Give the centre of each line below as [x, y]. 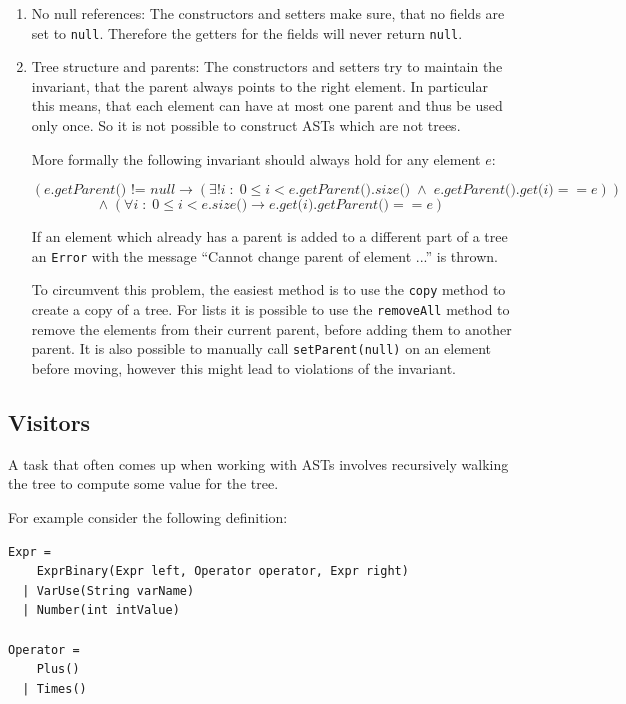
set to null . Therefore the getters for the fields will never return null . [247, 32]
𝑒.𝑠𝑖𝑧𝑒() [224, 205]
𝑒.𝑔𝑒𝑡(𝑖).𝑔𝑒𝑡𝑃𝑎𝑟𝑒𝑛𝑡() [329, 205]
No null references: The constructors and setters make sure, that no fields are [268, 13]
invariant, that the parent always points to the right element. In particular [259, 85]
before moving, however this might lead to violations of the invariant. [243, 368]
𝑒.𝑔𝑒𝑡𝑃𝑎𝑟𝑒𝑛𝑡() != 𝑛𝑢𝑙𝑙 [110, 190]
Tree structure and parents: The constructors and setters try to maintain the [267, 66]
